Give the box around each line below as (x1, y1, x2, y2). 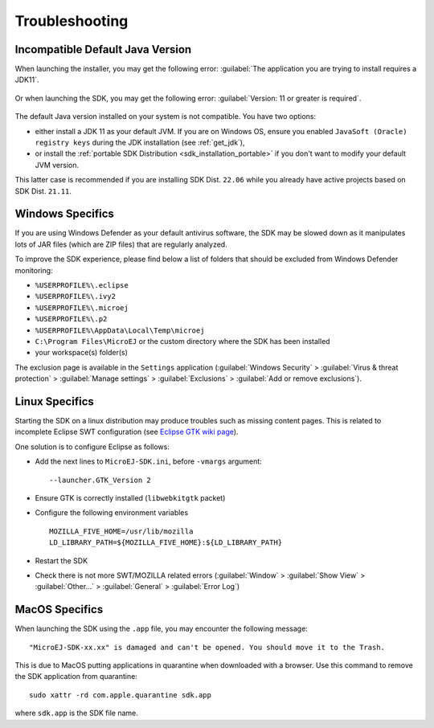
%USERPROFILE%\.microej (35, 303, 129, 313)
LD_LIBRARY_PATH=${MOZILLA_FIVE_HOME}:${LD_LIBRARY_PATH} (49, 538, 283, 547)
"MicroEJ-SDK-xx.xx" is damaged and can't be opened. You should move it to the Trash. (29, 643, 386, 652)
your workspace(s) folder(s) (35, 348, 129, 358)
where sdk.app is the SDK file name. (14, 708, 138, 718)
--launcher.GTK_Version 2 (49, 475, 152, 485)
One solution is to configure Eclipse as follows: (14, 442, 170, 452)
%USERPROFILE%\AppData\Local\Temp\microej (35, 325, 205, 335)
